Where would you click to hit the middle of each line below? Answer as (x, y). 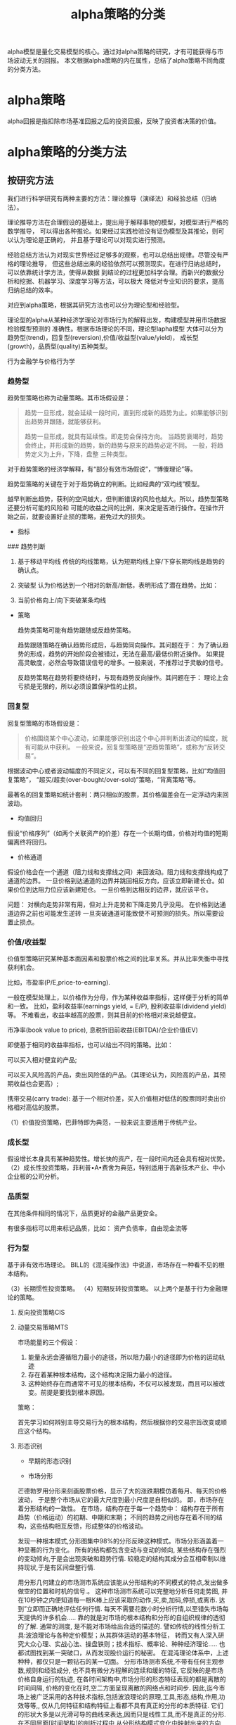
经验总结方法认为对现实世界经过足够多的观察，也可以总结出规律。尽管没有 (115, 255)
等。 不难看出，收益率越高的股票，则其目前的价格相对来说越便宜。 (104, 1015)
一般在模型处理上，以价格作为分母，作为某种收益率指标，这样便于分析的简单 (118, 997)
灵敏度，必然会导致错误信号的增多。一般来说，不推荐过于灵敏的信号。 (125, 663)
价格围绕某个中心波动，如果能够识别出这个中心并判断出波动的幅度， (123, 738)
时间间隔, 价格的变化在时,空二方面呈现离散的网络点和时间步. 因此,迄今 (118, 1688)
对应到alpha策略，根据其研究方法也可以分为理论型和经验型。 (95, 305)
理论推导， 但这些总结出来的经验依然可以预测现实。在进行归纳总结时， (122, 264)
